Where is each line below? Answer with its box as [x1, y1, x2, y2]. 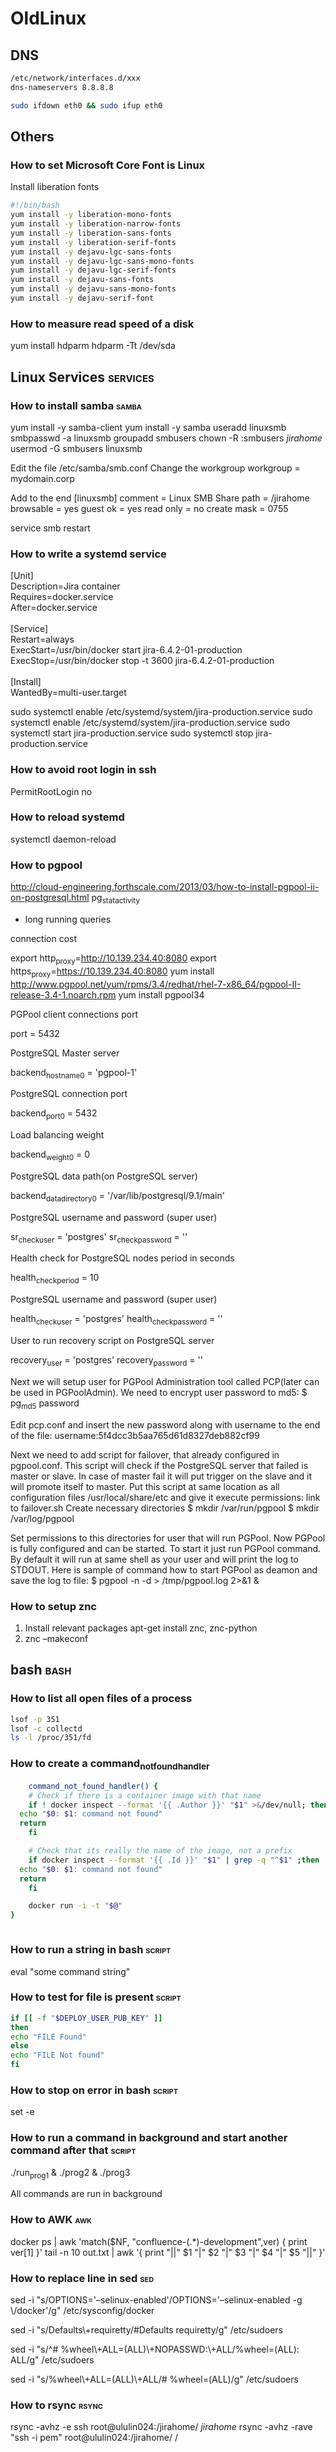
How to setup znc [10, 1599, 98, 1613]
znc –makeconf [24, 1632, 89, 1644]
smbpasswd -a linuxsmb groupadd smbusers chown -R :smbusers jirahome [10, 432, 323, 444]
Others [10, 128, 55, 146]
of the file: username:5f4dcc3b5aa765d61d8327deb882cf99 [10, 1429, 260, 1441]
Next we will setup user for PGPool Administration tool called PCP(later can [10, 1375, 320, 1387]
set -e [10, 2106, 35, 2118]
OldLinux [10, 7, 87, 30]
